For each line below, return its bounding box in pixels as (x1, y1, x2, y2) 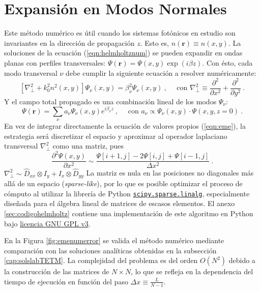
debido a (228, 255, 255, 266)
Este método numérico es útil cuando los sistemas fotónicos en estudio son (4, 27, 236, 38)
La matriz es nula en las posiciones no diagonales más (86, 167, 254, 178)
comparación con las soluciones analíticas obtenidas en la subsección (4, 245, 217, 255)
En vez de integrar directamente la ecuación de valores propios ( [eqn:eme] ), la (4, 121, 246, 131)
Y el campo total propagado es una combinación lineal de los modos (4, 96, 217, 106)
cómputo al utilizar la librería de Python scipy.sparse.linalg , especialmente (4, 188, 250, 198)
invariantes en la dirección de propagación (4, 37, 135, 48)
